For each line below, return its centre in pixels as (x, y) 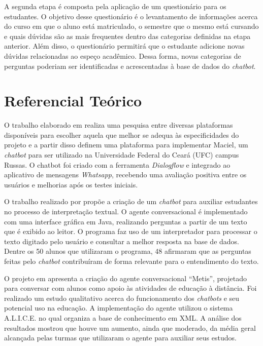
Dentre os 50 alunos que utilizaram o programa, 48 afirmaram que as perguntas (128, 251)
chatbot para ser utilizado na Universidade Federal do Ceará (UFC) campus (122, 155)
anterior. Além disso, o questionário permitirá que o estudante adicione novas (124, 46)
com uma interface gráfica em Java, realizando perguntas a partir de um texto (126, 221)
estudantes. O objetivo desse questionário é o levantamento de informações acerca (131, 16)
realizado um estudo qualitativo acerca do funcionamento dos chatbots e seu (122, 298)
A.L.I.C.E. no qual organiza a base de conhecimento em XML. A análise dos (123, 317)
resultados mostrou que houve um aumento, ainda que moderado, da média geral (130, 328)
